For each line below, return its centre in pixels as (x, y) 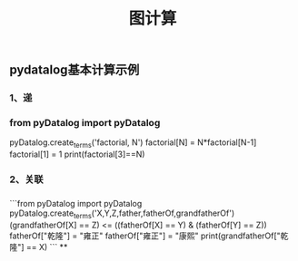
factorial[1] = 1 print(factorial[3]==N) (77, 154)
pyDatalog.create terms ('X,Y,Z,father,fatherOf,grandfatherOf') (122, 214)
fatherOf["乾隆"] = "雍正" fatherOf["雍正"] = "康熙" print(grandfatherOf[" (145, 236)
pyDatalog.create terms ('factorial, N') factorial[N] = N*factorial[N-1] (133, 144)
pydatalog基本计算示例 (74, 70)
